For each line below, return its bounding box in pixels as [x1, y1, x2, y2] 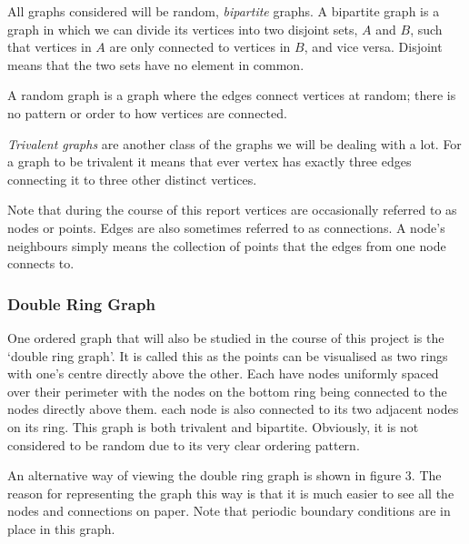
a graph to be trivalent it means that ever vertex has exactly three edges [7, 152, 412, 171]
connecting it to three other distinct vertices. [7, 169, 257, 188]
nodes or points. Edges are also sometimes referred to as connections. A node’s [7, 217, 445, 237]
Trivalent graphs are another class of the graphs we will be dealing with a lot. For [7, 134, 462, 153]
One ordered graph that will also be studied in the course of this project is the [7, 327, 444, 347]
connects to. [7, 254, 75, 273]
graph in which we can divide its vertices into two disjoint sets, [7, 19, 358, 38]
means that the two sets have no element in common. [7, 55, 304, 74]
